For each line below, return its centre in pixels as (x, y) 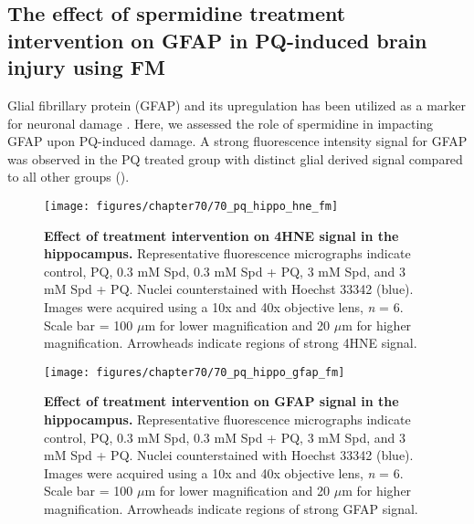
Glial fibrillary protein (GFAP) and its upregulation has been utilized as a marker (237, 105)
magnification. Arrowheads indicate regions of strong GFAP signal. (231, 508)
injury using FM (86, 67)
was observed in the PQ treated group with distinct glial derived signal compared (235, 158)
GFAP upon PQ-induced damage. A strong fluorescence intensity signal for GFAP (237, 141)
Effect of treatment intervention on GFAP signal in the (221, 401)
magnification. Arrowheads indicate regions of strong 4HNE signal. (231, 343)
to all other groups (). (68, 177)
